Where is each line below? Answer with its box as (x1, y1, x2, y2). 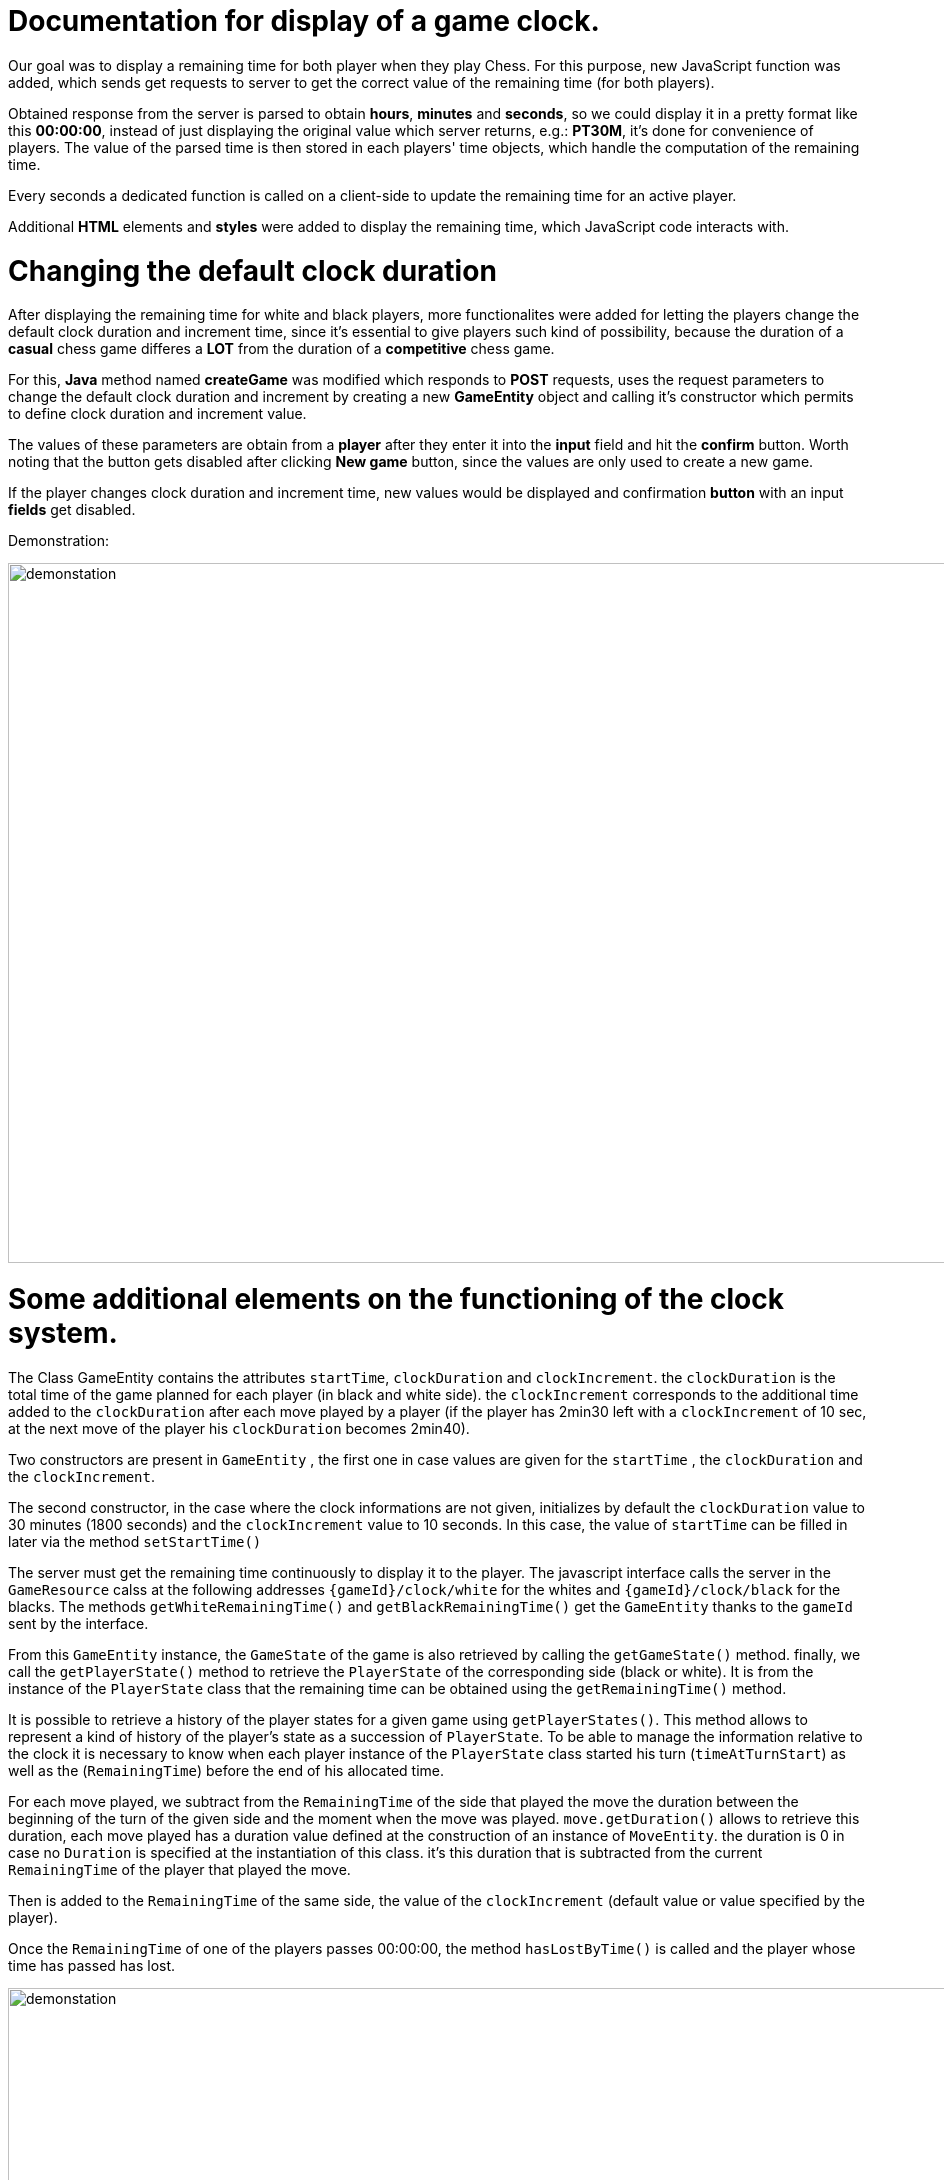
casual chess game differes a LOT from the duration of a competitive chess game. (8, 340, 555, 358)
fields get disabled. (8, 501, 136, 519)
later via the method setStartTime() (8, 1532, 262, 1550)
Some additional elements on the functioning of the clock (8, 1282, 784, 1316)
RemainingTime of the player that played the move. (8, 1860, 351, 1878)
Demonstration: (8, 532, 109, 550)
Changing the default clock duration (8, 253, 497, 288)
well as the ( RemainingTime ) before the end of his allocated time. (8, 1761, 444, 1779)
